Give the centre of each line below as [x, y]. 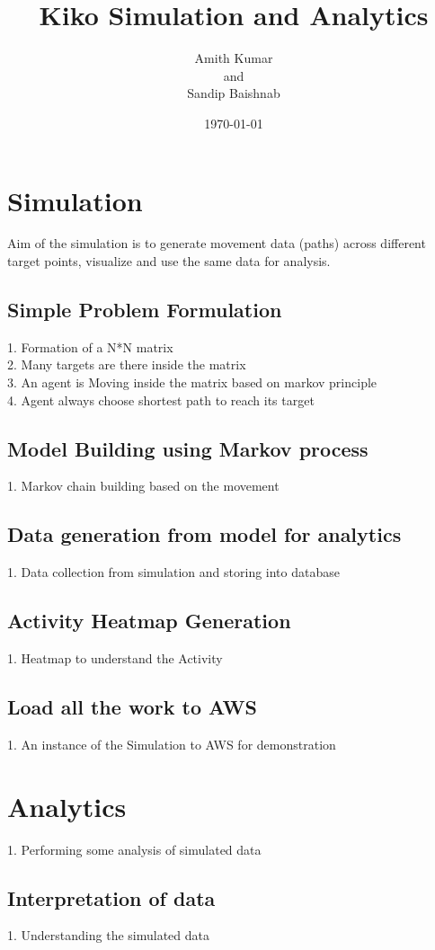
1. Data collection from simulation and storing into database [173, 572]
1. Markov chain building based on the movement [143, 486]
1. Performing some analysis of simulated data [134, 849]
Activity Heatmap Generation [149, 621]
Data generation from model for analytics [204, 534]
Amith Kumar [234, 58]
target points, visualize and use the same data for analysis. [169, 261]
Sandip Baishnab [234, 93]
